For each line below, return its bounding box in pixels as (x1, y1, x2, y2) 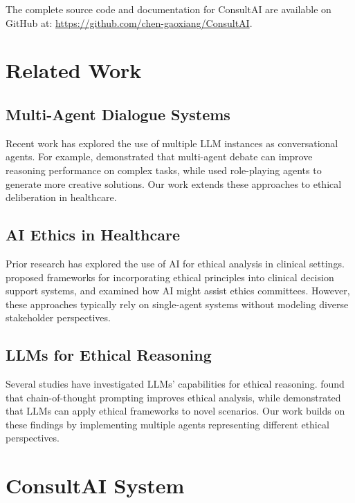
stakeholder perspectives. (6, 310, 111, 325)
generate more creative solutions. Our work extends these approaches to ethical (6, 176, 342, 191)
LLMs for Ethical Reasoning (6, 344, 212, 366)
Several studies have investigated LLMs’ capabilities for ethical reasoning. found (6, 377, 345, 391)
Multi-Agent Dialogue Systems (6, 103, 230, 124)
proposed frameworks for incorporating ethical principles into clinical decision (6, 269, 334, 284)
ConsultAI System (6, 471, 185, 500)
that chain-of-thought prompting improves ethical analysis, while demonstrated (6, 390, 341, 404)
